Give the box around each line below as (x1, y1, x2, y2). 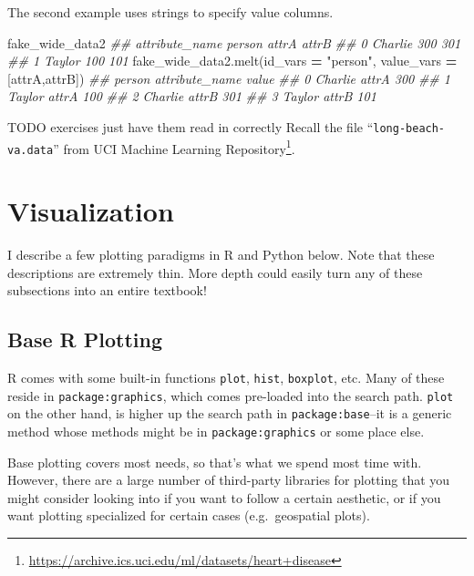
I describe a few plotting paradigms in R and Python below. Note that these (7, 245, 435, 264)
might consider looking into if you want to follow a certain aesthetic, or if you (7, 488, 441, 507)
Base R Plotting (7, 325, 162, 354)
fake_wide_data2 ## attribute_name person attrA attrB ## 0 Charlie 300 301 (7, 33, 461, 52)
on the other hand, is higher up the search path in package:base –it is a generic (7, 404, 452, 423)
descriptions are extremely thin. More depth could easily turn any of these (7, 262, 423, 282)
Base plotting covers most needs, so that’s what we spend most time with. (7, 452, 422, 471)
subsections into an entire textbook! (7, 281, 207, 300)
